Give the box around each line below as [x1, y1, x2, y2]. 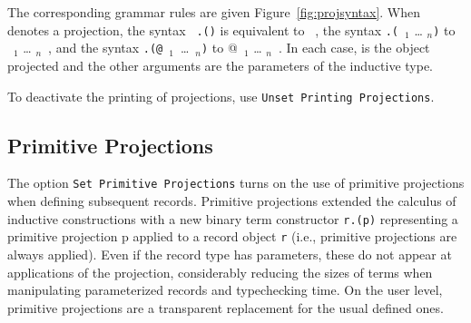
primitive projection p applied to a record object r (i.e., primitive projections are [7, 227, 457, 246]
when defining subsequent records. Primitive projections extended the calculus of [7, 191, 456, 210]
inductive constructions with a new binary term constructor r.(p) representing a [7, 209, 458, 228]
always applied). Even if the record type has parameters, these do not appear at [7, 244, 452, 263]
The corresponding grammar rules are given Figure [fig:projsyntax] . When [7, 3, 421, 21]
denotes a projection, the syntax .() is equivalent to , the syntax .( [7, 20, 399, 39]
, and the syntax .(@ [48, 38, 163, 57]
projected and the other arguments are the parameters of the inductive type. [7, 55, 433, 74]
